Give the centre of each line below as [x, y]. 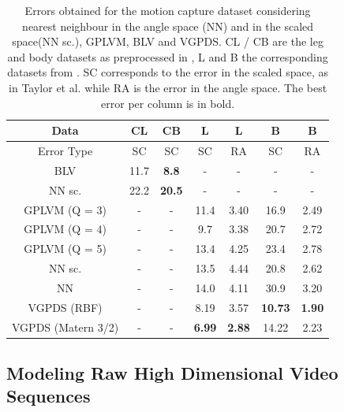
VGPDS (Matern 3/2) [65, 327]
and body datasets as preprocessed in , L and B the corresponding [168, 56]
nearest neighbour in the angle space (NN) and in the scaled [168, 26]
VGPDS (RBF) [65, 307]
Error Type [65, 150]
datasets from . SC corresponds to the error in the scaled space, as [168, 72]
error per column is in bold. [168, 103]
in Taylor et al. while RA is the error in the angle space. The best [168, 87]
